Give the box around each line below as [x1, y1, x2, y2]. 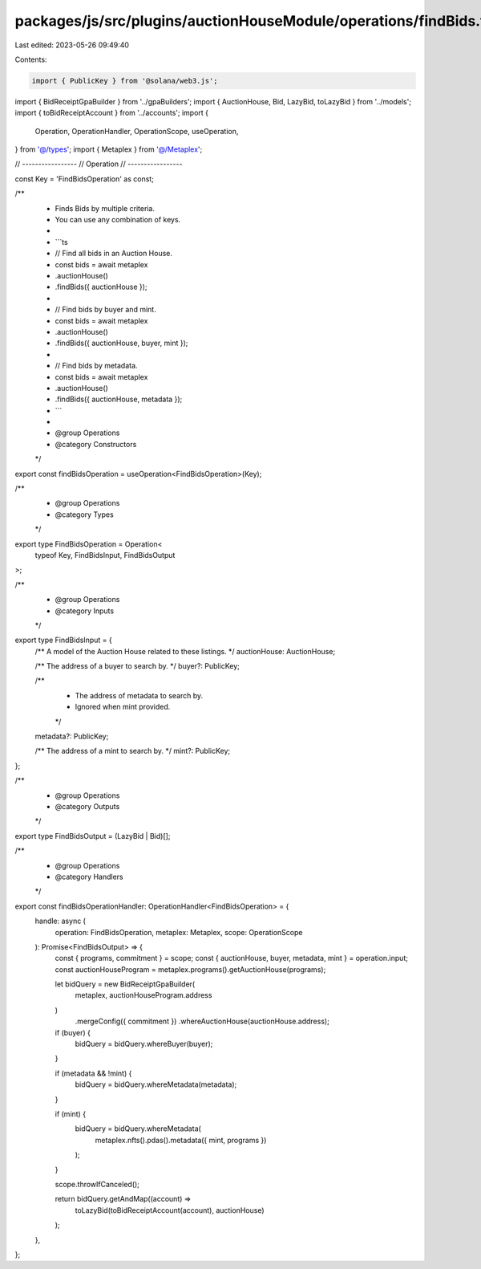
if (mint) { [55, 1108, 87, 1119]
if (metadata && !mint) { [55, 1068, 132, 1078]
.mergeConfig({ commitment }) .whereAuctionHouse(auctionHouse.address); [75, 1016, 330, 1027]
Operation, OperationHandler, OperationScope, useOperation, [34, 126, 239, 136]
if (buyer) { [55, 1027, 91, 1037]
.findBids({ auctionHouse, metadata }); [55, 394, 183, 405]
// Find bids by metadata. [55, 361, 138, 371]
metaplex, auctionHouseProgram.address [75, 990, 212, 1000]
